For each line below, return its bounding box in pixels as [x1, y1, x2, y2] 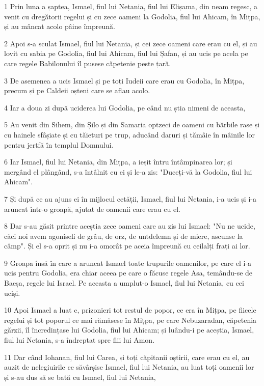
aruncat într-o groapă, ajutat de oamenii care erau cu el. [4, 203, 180, 214]
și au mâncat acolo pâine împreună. [4, 21, 115, 32]
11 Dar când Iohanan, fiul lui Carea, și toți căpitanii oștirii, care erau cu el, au [4, 351, 250, 362]
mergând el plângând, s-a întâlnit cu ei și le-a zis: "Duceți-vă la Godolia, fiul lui [4, 166, 252, 177]
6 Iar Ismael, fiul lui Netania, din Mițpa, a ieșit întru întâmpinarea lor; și [4, 156, 232, 167]
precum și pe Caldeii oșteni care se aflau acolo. [4, 85, 150, 96]
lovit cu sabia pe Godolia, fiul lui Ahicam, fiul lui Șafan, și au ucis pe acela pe [4, 48, 248, 59]
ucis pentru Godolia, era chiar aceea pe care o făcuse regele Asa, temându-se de [4, 267, 253, 278]
